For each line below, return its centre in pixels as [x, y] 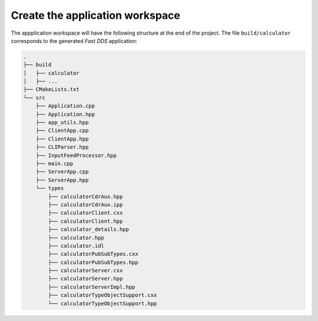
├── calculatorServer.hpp [85, 279]
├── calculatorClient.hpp [85, 221]
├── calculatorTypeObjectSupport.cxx [102, 295]
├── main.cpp [54, 164]
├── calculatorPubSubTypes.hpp [93, 262]
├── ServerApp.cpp [62, 172]
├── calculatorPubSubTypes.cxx [93, 254]
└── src [34, 98]
